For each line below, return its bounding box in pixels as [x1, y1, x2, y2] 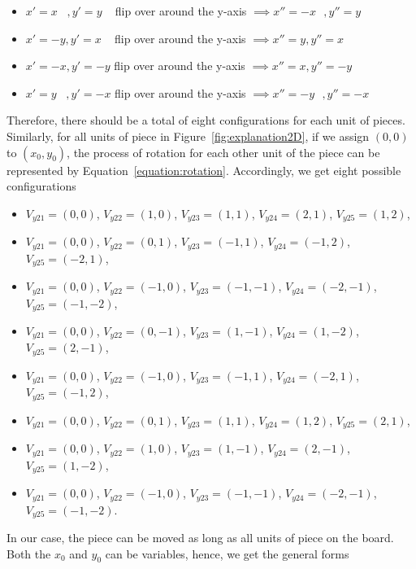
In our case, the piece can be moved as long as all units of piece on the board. [6, 529, 394, 546]
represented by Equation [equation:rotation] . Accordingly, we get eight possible [6, 161, 401, 178]
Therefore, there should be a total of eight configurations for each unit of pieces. [6, 112, 405, 129]
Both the [6, 545, 51, 562]
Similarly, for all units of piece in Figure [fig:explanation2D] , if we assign [6, 127, 370, 144]
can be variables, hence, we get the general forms [105, 545, 349, 562]
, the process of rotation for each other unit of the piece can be [67, 143, 380, 160]
